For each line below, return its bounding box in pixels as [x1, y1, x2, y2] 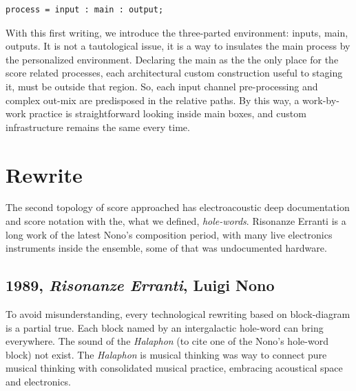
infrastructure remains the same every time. [6, 119, 190, 134]
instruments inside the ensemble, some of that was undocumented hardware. [6, 241, 327, 255]
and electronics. [6, 374, 72, 389]
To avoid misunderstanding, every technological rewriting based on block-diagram [6, 307, 350, 321]
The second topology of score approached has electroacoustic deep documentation [6, 200, 350, 214]
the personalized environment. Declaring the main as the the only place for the [6, 52, 339, 66]
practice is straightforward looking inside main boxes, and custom [29, 106, 306, 121]
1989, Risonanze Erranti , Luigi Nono [6, 274, 275, 296]
